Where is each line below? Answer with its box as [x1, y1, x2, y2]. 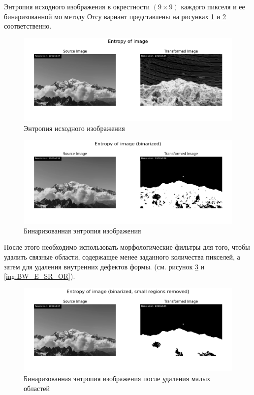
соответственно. [4, 21, 52, 31]
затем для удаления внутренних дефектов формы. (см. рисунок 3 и [4, 261, 205, 271]
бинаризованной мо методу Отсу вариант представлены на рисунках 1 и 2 [4, 11, 226, 21]
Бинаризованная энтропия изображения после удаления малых [24, 373, 211, 383]
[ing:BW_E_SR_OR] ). [4, 271, 75, 281]
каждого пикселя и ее [181, 1, 245, 11]
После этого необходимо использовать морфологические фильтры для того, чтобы [4, 242, 250, 252]
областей [24, 383, 50, 393]
